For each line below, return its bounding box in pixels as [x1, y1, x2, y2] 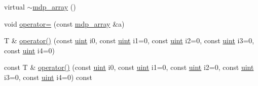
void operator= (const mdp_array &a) [4, 18, 125, 29]
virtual [4, 2, 25, 12]
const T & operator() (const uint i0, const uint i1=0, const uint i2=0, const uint [4, 62, 254, 72]
